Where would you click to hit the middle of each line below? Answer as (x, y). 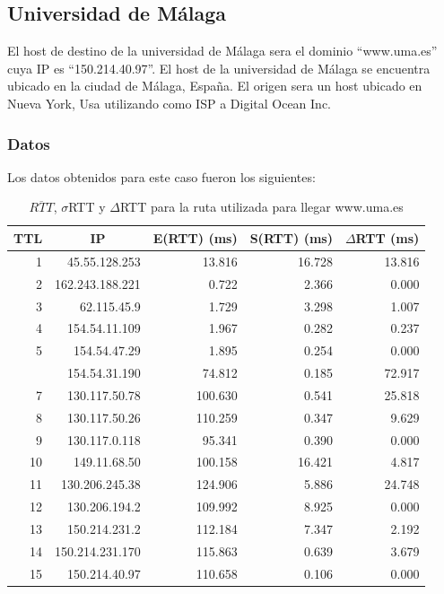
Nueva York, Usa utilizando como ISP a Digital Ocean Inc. (170, 103)
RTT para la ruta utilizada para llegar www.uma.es (261, 207)
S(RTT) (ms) (291, 237)
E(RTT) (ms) (195, 237)
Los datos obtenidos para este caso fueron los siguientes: (161, 176)
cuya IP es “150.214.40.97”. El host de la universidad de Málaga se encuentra (219, 68)
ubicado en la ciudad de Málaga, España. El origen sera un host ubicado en (215, 86)
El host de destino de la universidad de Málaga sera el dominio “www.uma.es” (222, 51)
